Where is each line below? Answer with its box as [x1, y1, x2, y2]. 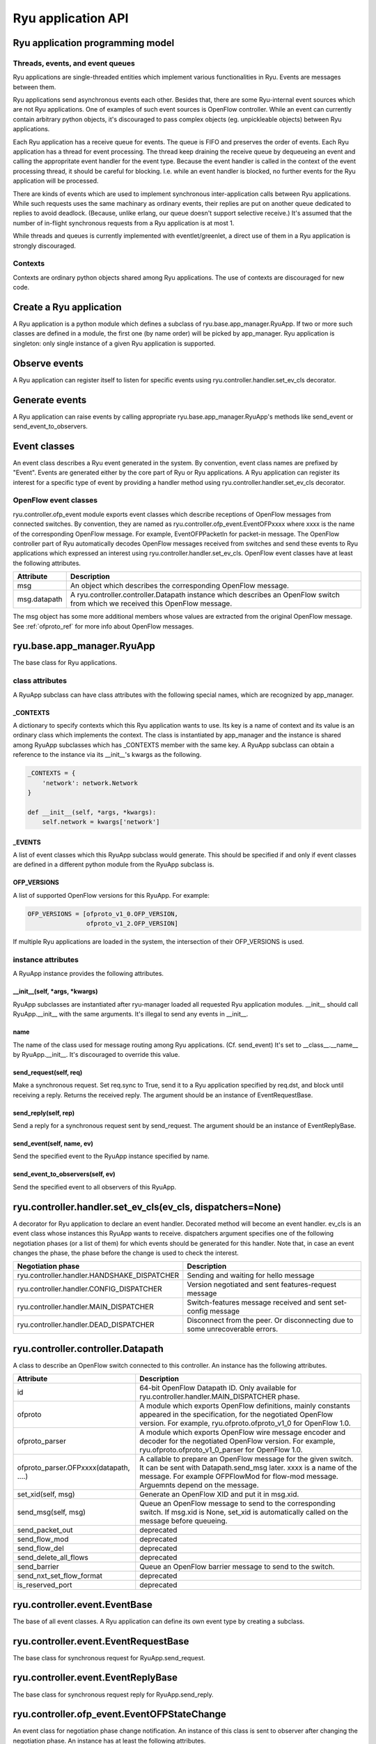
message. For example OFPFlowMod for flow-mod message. [139, 1472, 339, 1482]
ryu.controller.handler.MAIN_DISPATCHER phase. [139, 1392, 300, 1401]
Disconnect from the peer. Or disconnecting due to [187, 1316, 354, 1325]
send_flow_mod [17, 1535, 69, 1544]
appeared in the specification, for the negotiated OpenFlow [139, 1410, 334, 1420]
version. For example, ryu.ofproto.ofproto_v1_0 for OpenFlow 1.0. [139, 1418, 351, 1428]
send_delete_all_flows [17, 1553, 88, 1563]
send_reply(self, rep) [13, 1108, 75, 1117]
